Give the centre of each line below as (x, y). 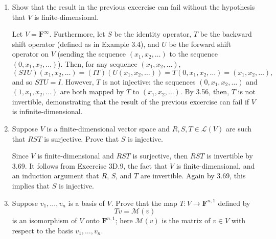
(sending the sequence (92, 54)
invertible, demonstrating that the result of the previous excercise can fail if (131, 101)
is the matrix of (186, 220)
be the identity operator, (153, 34)
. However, (77, 81)
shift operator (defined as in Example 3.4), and (86, 44)
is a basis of (86, 203)
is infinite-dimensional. (47, 111)
